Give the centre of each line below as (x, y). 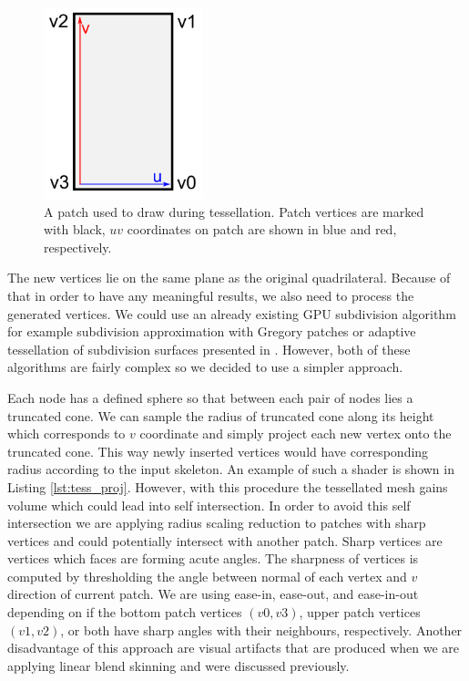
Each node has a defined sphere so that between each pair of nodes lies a (210, 397)
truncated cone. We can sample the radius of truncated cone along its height (221, 415)
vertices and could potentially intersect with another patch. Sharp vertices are (225, 540)
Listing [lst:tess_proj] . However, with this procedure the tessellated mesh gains (228, 486)
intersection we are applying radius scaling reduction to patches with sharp (217, 523)
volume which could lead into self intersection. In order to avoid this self (209, 505)
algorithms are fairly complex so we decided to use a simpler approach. (205, 367)
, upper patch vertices (360, 612)
